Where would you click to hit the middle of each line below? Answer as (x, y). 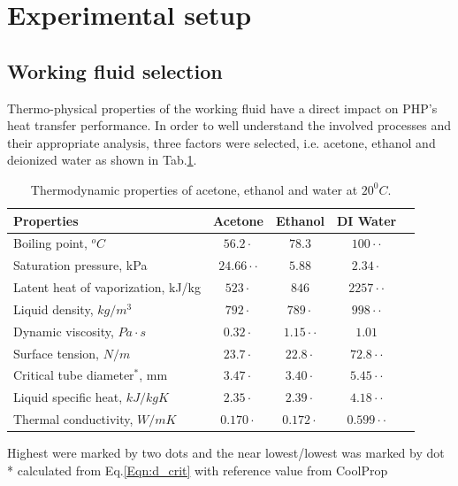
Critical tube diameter (74, 375)
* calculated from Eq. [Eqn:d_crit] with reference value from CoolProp (198, 470)
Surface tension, (56, 353)
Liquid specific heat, (68, 397)
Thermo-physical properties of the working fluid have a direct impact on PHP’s (222, 108)
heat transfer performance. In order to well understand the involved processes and (229, 125)
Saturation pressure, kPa (80, 265)
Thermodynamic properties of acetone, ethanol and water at (194, 189)
